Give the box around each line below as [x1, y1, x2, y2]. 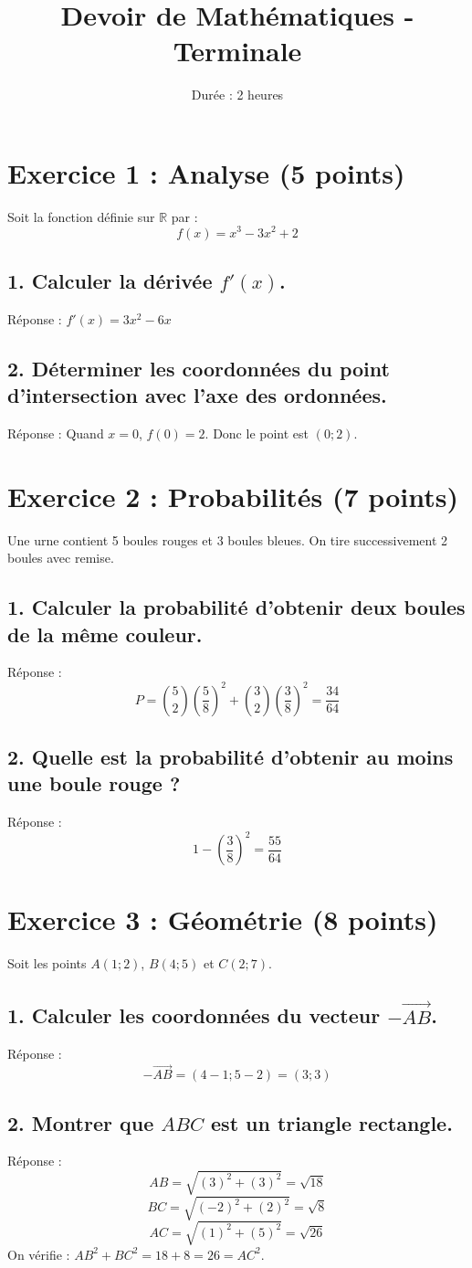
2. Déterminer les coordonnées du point [7, 354, 390, 382]
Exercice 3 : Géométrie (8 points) [7, 901, 438, 938]
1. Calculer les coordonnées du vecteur [7, 1001, 381, 1030]
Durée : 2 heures [191, 85, 284, 104]
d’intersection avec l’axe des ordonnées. [7, 381, 387, 409]
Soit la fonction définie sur [7, 206, 155, 226]
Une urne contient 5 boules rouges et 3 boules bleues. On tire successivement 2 [7, 530, 448, 549]
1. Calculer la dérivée [7, 266, 213, 294]
